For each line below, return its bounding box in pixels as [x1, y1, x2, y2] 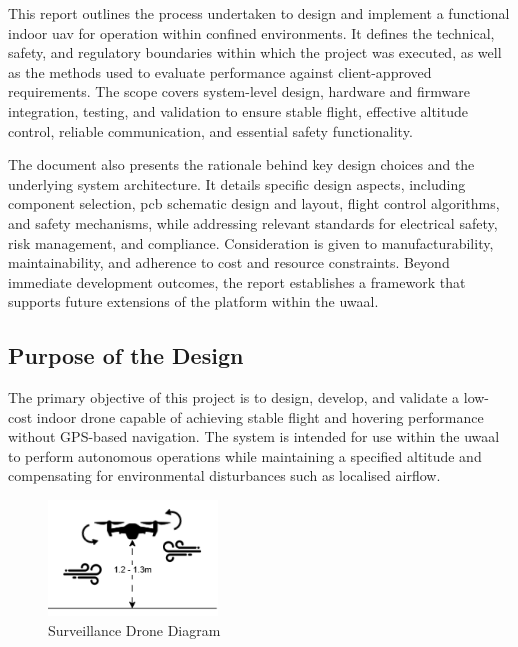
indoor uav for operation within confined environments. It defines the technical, [8, 22, 495, 43]
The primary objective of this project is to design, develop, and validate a [8, 387, 460, 408]
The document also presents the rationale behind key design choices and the [8, 154, 475, 175]
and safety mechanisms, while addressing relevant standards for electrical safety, [8, 212, 498, 233]
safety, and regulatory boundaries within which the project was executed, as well [8, 42, 502, 63]
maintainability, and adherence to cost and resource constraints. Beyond [8, 252, 450, 273]
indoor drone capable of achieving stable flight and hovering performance [36, 406, 484, 427]
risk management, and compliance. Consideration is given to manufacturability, [8, 232, 494, 253]
